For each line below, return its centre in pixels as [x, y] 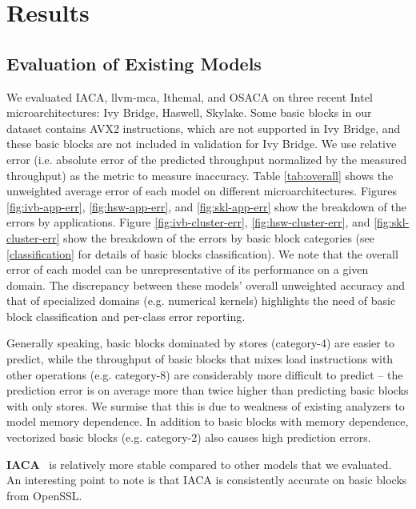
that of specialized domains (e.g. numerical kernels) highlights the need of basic [201, 301]
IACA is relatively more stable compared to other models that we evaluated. [199, 464]
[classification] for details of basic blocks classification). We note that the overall [202, 253]
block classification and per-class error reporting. [126, 316]
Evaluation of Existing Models [134, 63]
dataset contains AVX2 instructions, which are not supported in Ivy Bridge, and [204, 128]
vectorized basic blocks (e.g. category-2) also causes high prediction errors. [189, 437]
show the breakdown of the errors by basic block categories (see [219, 237]
